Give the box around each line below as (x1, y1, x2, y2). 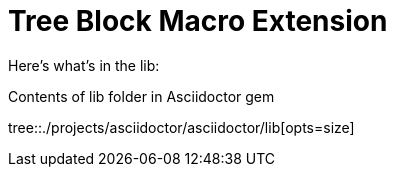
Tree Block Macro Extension (8, 4, 388, 38)
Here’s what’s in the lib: (8, 56, 160, 74)
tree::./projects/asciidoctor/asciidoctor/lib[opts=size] (8, 118, 355, 136)
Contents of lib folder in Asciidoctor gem (8, 87, 275, 105)
